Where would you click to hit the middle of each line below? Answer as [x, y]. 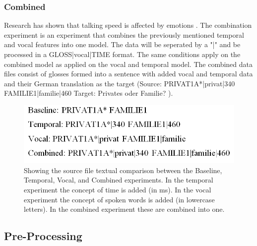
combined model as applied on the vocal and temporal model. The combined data [128, 64]
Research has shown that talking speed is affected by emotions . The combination [128, 25]
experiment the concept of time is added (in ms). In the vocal [118, 189]
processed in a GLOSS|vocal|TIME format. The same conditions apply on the [122, 54]
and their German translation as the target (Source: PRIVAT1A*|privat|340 [120, 83]
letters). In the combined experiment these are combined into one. [124, 209]
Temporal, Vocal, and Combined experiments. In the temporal [119, 180]
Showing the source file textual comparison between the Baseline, [123, 170]
